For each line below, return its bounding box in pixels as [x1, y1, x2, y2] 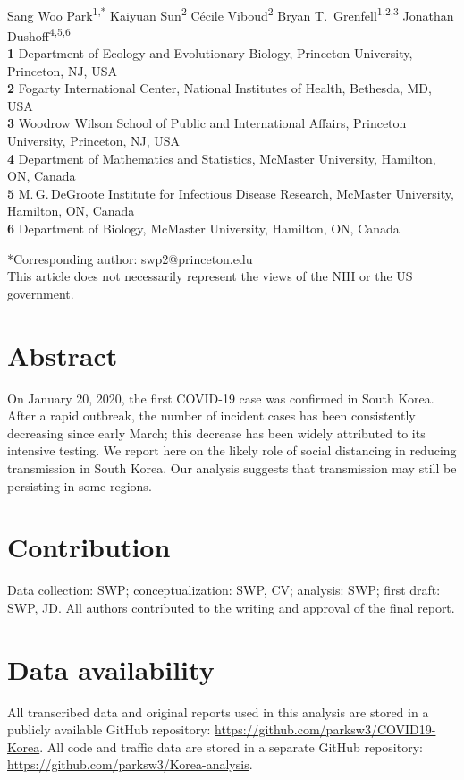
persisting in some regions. [7, 476, 152, 495]
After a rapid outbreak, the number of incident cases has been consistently [7, 406, 416, 425]
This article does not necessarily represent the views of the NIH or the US [7, 267, 413, 285]
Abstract [7, 336, 118, 373]
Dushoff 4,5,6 [7, 23, 71, 45]
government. [7, 284, 74, 302]
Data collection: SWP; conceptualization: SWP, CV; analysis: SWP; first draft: [7, 581, 441, 599]
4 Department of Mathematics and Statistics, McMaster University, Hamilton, [7, 148, 436, 167]
